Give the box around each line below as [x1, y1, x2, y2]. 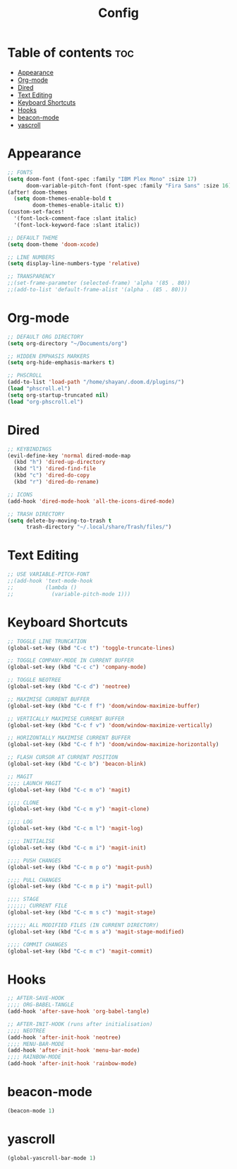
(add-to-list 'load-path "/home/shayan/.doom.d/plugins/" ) [7, 378, 185, 386]
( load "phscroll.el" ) [7, 385, 71, 392]
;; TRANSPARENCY [7, 273, 55, 280]
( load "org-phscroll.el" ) [7, 398, 83, 405]
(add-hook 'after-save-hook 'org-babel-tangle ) [7, 1008, 150, 1016]
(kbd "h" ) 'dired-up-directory [13, 458, 106, 466]
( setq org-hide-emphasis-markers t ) [7, 359, 115, 366]
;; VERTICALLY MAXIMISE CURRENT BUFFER [7, 715, 125, 722]
